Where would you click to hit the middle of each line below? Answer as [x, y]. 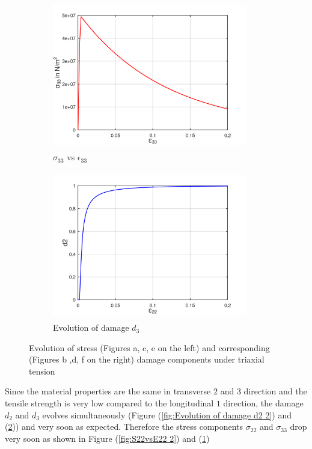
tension [42, 371]
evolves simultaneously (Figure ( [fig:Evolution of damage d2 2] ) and [167, 414]
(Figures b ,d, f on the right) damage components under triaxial [147, 359]
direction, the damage [263, 403]
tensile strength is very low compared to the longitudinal [109, 403]
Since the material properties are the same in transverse [108, 391]
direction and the [275, 391]
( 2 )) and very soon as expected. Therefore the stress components [124, 426]
